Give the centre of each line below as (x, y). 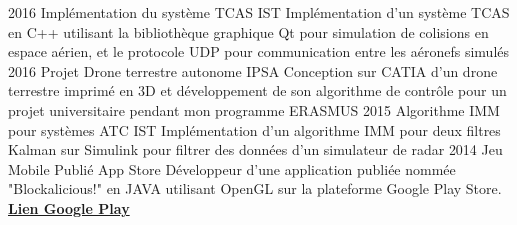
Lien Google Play (69, 207)
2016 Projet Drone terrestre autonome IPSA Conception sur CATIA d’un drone (253, 70)
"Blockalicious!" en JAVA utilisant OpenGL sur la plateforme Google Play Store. (255, 188)
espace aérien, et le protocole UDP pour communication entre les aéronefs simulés (259, 51)
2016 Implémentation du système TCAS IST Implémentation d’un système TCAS (259, 12)
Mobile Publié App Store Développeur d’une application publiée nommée (232, 168)
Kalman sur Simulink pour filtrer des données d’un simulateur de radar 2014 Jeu (255, 149)
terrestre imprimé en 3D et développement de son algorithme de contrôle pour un (257, 90)
